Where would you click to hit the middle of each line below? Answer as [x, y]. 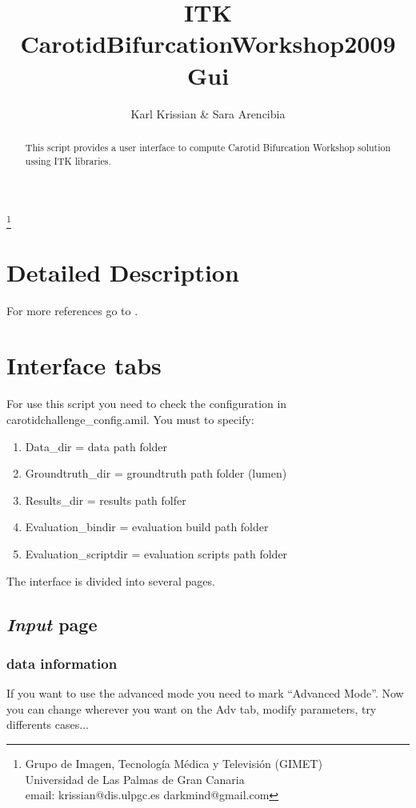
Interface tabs [84, 365]
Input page [52, 624]
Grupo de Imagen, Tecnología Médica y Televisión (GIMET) [174, 763]
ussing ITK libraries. [68, 160]
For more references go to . [72, 310]
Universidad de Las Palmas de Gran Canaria [135, 779]
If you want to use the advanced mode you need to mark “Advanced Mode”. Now [205, 693]
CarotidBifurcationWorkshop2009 [208, 44]
